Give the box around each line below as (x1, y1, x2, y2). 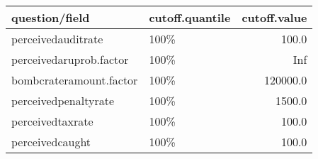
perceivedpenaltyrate (11, 92, 114, 109)
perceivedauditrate (11, 31, 103, 47)
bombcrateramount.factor (11, 72, 138, 88)
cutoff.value (242, 9, 307, 26)
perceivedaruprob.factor (11, 51, 129, 67)
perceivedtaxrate (11, 113, 93, 129)
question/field (11, 9, 90, 26)
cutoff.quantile (149, 9, 231, 26)
